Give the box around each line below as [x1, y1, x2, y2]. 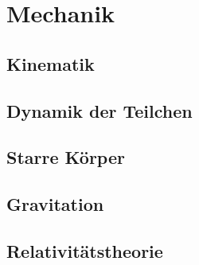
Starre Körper [6, 145, 125, 170]
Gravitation [6, 192, 104, 216]
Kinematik [6, 51, 95, 76]
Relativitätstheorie [6, 238, 163, 263]
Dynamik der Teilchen [6, 98, 193, 123]
